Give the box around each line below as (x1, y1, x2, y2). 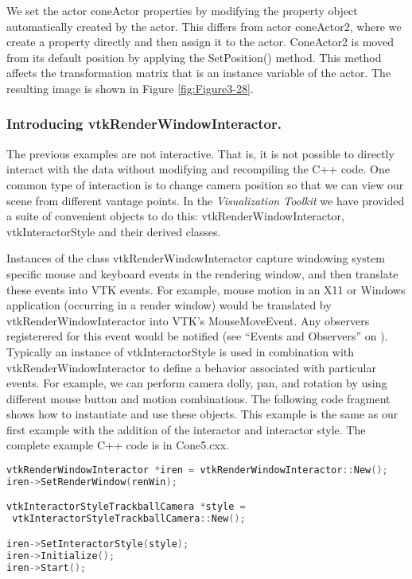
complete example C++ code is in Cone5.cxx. (6, 437, 230, 453)
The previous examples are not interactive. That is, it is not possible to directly (6, 145, 395, 161)
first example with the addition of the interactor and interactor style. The (6, 421, 366, 437)
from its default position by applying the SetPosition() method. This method (6, 49, 382, 65)
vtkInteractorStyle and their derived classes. (6, 223, 221, 239)
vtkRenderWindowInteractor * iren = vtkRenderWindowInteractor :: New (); (6, 464, 388, 476)
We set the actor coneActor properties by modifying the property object (6, 2, 358, 18)
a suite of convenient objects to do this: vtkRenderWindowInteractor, (6, 208, 344, 224)
